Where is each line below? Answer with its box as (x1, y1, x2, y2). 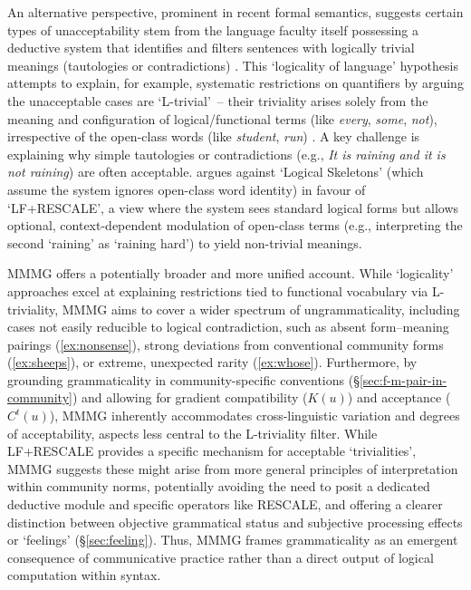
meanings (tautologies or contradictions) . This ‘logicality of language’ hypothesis (7, 55, 458, 74)
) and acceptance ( (347, 388, 451, 407)
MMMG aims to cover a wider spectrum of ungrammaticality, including (62, 299, 460, 318)
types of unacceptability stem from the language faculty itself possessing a (7, 20, 419, 39)
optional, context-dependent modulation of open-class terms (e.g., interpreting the (7, 216, 463, 235)
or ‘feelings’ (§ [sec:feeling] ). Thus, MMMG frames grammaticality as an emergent (7, 530, 458, 549)
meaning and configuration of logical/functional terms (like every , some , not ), (7, 109, 437, 128)
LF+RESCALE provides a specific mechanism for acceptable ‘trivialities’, (7, 441, 417, 460)
